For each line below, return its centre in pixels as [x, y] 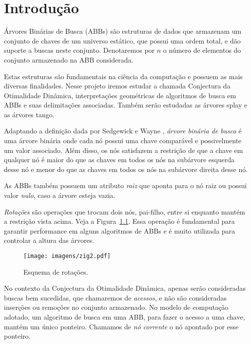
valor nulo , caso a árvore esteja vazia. [60, 195]
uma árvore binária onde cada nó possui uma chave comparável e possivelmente [123, 140]
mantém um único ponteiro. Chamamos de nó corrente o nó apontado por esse [121, 326]
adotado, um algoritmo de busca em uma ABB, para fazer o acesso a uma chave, [125, 317]
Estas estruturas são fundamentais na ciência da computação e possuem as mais [123, 76]
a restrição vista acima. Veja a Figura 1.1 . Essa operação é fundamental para [119, 221]
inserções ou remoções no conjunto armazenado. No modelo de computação [116, 307]
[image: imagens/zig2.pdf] [67, 256]
